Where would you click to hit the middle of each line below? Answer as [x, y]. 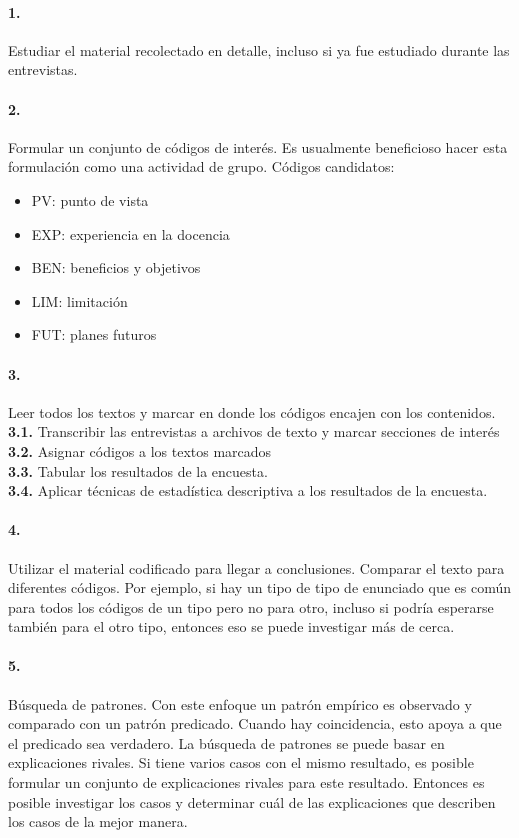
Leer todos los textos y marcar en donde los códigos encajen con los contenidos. [252, 411]
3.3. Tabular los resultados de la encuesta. [138, 470]
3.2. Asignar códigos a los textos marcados [140, 450]
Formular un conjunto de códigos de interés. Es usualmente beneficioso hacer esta [258, 146]
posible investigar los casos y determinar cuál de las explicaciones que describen [252, 801]
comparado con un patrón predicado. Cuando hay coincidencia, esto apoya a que [255, 723]
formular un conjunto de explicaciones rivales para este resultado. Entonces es [246, 782]
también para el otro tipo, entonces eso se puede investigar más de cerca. [231, 626]
